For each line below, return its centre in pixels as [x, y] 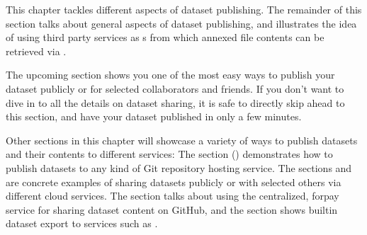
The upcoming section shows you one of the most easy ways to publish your [170, 75]
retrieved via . [36, 51]
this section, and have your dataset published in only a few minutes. [154, 116]
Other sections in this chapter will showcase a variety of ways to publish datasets [182, 140]
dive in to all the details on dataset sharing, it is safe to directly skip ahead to [175, 102]
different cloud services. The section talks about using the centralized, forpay [173, 196]
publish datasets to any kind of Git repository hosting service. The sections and [179, 167]
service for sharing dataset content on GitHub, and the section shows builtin [172, 209]
